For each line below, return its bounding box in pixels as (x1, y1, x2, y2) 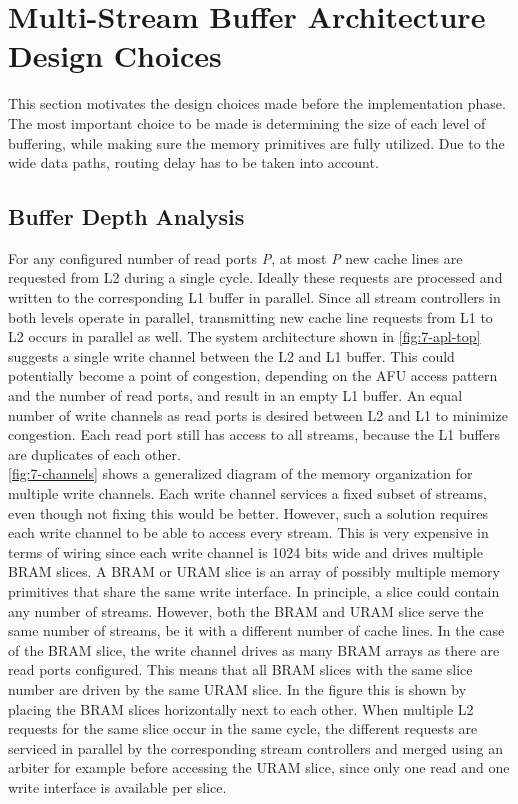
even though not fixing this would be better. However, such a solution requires (8, 502, 488, 523)
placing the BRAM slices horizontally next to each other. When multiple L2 (8, 698, 474, 719)
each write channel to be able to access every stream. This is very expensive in (8, 522, 489, 543)
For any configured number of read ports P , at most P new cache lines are (8, 247, 463, 268)
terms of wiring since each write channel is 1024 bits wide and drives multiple (8, 541, 483, 562)
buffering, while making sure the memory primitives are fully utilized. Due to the (8, 132, 505, 153)
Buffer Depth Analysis (8, 201, 245, 232)
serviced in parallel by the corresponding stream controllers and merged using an (8, 737, 503, 758)
